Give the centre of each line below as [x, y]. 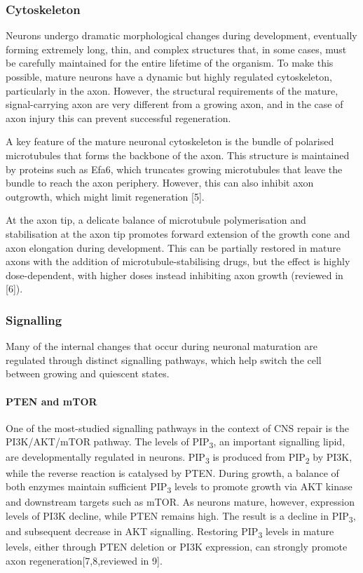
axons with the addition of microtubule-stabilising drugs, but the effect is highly [178, 261]
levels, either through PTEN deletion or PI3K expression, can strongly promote [177, 547]
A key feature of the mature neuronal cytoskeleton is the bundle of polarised [170, 141]
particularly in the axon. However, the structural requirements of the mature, [172, 90]
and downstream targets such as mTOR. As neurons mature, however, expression [180, 502]
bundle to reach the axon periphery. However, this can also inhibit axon [160, 183]
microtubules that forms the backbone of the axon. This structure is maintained [178, 155]
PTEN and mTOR [52, 401]
